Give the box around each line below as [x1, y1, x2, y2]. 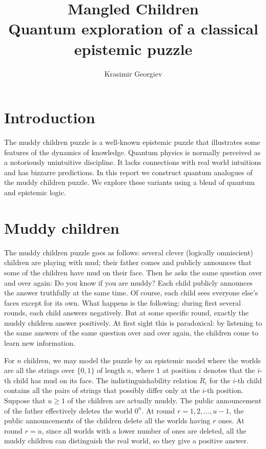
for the [209, 375, 231, 385]
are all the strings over [4, 365, 75, 376]
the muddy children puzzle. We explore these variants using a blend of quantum [4, 177, 255, 188]
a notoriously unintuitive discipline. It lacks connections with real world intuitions [4, 157, 261, 167]
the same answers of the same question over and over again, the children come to [4, 327, 258, 338]
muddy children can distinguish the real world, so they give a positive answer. [4, 435, 249, 446]
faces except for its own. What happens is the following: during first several [4, 297, 241, 308]
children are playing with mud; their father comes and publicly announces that [4, 257, 252, 268]
